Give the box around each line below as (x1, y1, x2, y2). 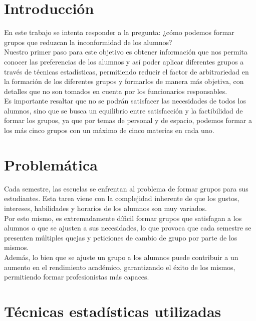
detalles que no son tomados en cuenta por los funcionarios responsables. (4, 85, 227, 96)
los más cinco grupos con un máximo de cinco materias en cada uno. (4, 125, 214, 135)
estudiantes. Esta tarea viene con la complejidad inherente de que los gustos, (4, 193, 239, 203)
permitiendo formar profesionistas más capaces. (4, 271, 149, 282)
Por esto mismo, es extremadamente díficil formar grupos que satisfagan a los (4, 212, 242, 223)
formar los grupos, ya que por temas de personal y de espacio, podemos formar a (4, 115, 252, 125)
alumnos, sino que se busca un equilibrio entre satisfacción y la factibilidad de (4, 105, 243, 115)
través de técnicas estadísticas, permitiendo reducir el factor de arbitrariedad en (4, 66, 249, 76)
